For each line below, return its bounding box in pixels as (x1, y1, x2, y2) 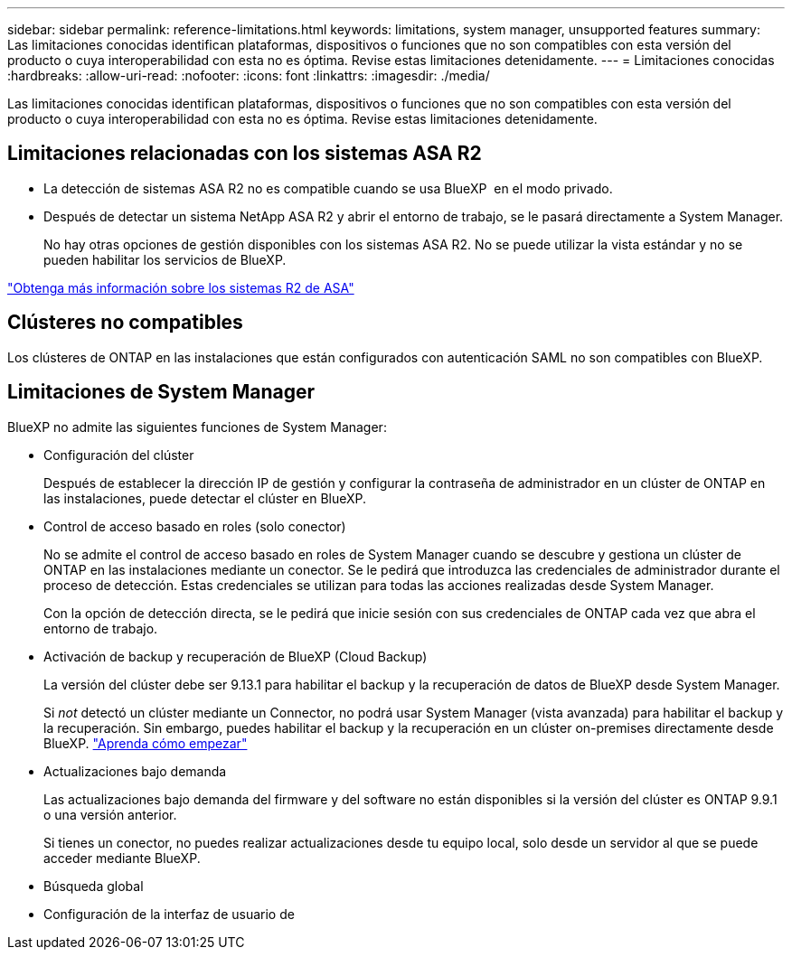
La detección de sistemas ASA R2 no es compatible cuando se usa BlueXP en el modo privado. (43, 180, 613, 196)
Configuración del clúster (43, 446, 194, 463)
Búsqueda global (43, 877, 144, 894)
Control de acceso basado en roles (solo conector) (43, 518, 346, 534)
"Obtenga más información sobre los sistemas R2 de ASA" (7, 279, 354, 296)
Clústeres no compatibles (7, 311, 243, 334)
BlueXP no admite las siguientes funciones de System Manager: (7, 418, 387, 435)
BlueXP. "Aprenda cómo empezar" (43, 735, 248, 751)
